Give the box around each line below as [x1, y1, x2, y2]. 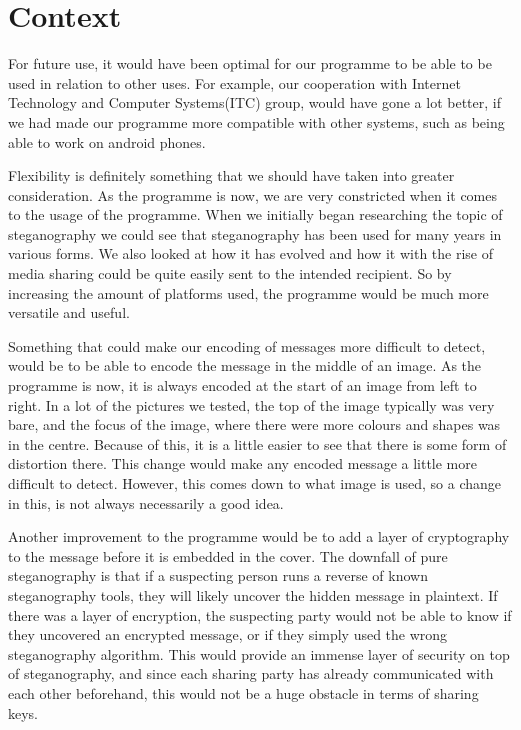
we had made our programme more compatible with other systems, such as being [8, 111, 505, 132]
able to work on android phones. [8, 131, 206, 152]
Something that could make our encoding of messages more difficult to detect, [8, 335, 486, 356]
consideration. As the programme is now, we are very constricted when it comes [8, 184, 497, 205]
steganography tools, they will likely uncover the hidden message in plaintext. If [8, 584, 498, 605]
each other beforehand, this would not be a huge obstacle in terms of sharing [8, 682, 479, 703]
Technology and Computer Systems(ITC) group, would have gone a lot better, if [8, 92, 501, 113]
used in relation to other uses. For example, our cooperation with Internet [8, 72, 461, 93]
